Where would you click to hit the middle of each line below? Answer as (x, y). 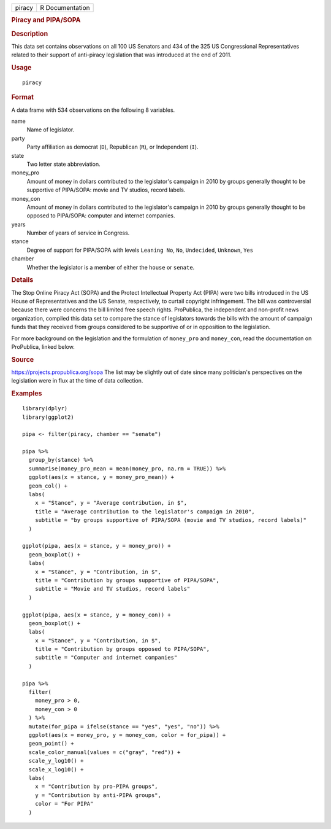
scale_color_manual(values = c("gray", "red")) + (105, 752)
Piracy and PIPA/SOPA (46, 20)
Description (30, 34)
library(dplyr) (45, 409)
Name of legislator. (51, 130)
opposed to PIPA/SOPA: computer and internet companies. (101, 216)
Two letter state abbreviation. (63, 164)
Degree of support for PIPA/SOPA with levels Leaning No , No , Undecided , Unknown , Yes (140, 250)
